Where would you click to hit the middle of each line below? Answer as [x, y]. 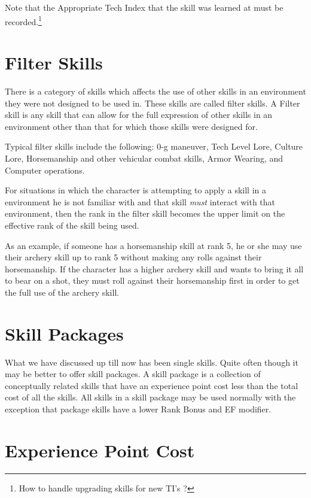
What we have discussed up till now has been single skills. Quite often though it [152, 362]
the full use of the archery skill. [62, 292]
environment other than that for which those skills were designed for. [131, 126]
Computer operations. [45, 170]
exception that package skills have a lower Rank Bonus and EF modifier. [138, 409]
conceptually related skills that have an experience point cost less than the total [152, 385]
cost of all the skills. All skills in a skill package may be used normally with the [150, 397]
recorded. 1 [23, 20]
